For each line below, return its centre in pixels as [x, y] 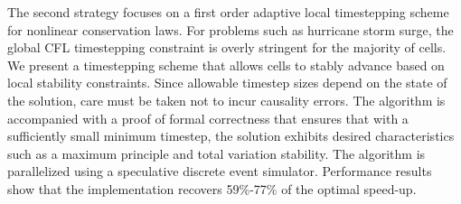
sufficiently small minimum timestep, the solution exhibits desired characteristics [231, 136]
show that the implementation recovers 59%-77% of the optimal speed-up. [212, 188]
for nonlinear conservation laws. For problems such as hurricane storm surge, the [230, 29]
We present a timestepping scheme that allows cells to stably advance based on [226, 65]
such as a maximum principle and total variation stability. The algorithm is [216, 153]
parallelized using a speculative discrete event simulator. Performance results [220, 171]
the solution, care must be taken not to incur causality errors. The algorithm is [226, 100]
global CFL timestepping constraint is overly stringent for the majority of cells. [227, 47]
